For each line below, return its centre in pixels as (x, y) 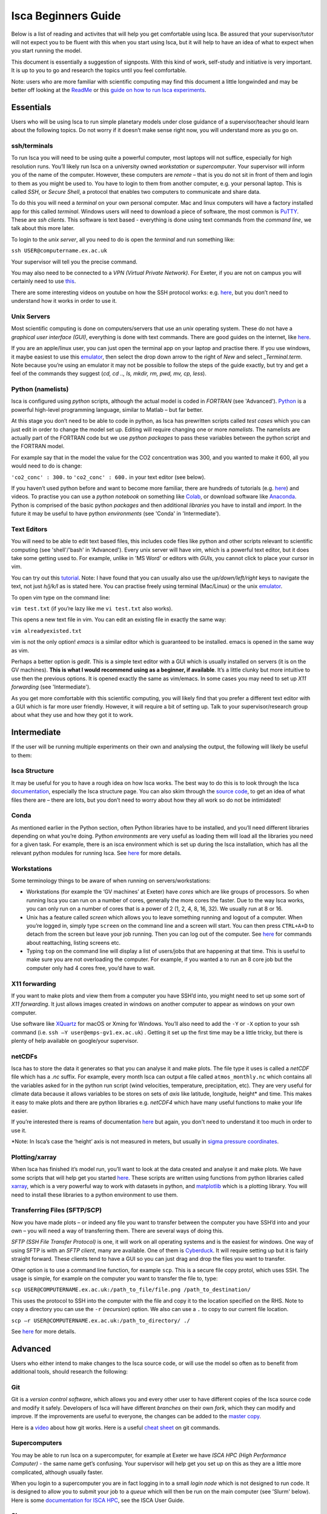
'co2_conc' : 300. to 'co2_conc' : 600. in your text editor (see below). (108, 477)
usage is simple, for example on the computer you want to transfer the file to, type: (114, 1278)
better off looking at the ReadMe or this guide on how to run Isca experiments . (109, 90)
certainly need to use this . (44, 281)
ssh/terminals (32, 145)
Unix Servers (31, 316)
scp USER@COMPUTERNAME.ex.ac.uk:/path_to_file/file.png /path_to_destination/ (131, 1290)
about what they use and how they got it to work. (72, 715)
